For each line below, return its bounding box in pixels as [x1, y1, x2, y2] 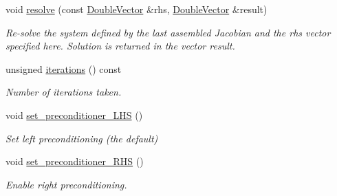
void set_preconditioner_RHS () [6, 154, 144, 168]
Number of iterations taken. [6, 85, 122, 99]
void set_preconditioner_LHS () [6, 107, 143, 122]
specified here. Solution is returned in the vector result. [6, 39, 235, 53]
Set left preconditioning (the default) [6, 131, 158, 145]
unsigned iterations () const [6, 61, 122, 76]
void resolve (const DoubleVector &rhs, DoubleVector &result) [6, 2, 268, 16]
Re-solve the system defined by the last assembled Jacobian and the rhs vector [6, 25, 331, 39]
